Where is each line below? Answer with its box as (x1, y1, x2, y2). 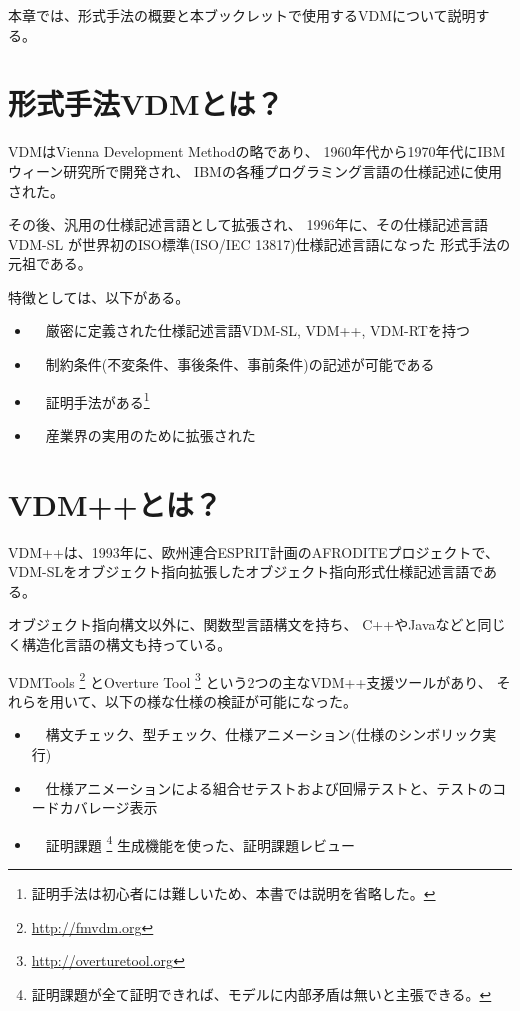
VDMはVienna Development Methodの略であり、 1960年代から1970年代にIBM (8, 141, 506, 162)
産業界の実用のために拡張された (45, 424, 256, 445)
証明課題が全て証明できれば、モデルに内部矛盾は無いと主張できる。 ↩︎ (31, 983, 492, 1004)
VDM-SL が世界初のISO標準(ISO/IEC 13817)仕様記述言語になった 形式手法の (8, 233, 511, 254)
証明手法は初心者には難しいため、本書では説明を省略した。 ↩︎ (31, 883, 436, 904)
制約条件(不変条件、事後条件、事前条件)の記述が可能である (45, 354, 435, 375)
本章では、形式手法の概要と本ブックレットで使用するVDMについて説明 (8, 5, 476, 25)
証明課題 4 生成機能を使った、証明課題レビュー (45, 831, 355, 855)
